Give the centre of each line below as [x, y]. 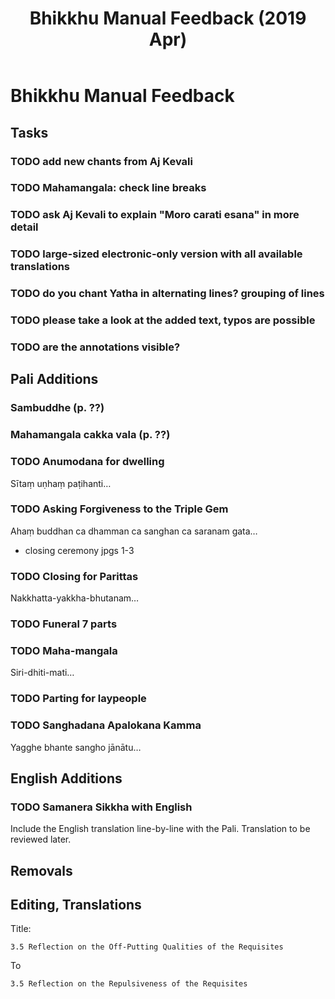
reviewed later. [41, 839]
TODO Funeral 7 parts [64, 624]
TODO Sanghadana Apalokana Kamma [106, 725]
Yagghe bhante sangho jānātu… [76, 747]
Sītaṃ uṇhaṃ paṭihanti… [61, 483]
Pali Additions [54, 379]
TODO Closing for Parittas [74, 576]
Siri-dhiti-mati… [42, 673]
